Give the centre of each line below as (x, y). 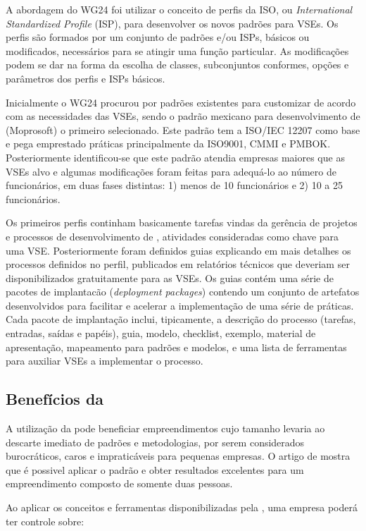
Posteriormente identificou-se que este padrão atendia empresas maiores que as (175, 157)
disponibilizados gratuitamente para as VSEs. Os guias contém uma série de (170, 277)
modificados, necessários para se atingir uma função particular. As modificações (177, 50)
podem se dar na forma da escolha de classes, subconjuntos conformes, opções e (177, 65)
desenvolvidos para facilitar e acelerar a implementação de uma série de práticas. (180, 305)
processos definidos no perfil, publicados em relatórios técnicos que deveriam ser (178, 264)
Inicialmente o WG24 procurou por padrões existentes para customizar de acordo (181, 102)
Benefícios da (55, 399)
